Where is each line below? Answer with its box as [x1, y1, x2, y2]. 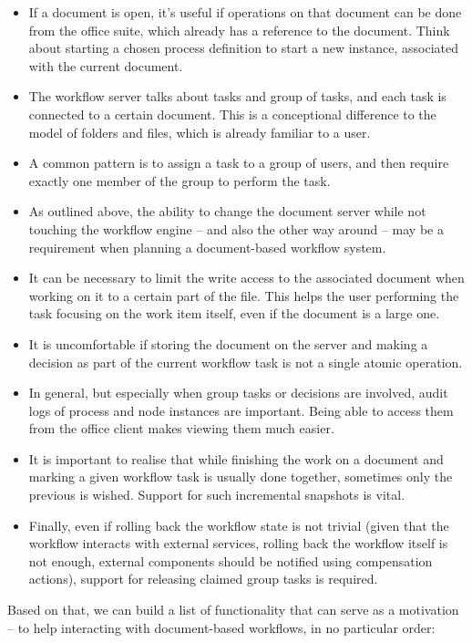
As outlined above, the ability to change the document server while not [28, 202, 426, 221]
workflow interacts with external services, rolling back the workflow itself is [28, 534, 448, 553]
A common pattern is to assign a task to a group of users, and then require [28, 153, 449, 172]
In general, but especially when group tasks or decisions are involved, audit [28, 383, 448, 402]
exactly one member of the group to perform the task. [28, 171, 331, 190]
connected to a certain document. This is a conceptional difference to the [28, 104, 436, 123]
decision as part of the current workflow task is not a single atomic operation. [28, 352, 463, 371]
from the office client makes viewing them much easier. [28, 419, 334, 438]
